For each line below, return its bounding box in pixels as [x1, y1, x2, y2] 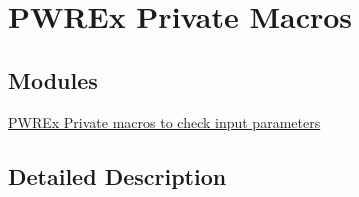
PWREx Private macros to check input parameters [8, 111, 321, 132]
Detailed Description [8, 160, 227, 191]
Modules [8, 64, 98, 95]
